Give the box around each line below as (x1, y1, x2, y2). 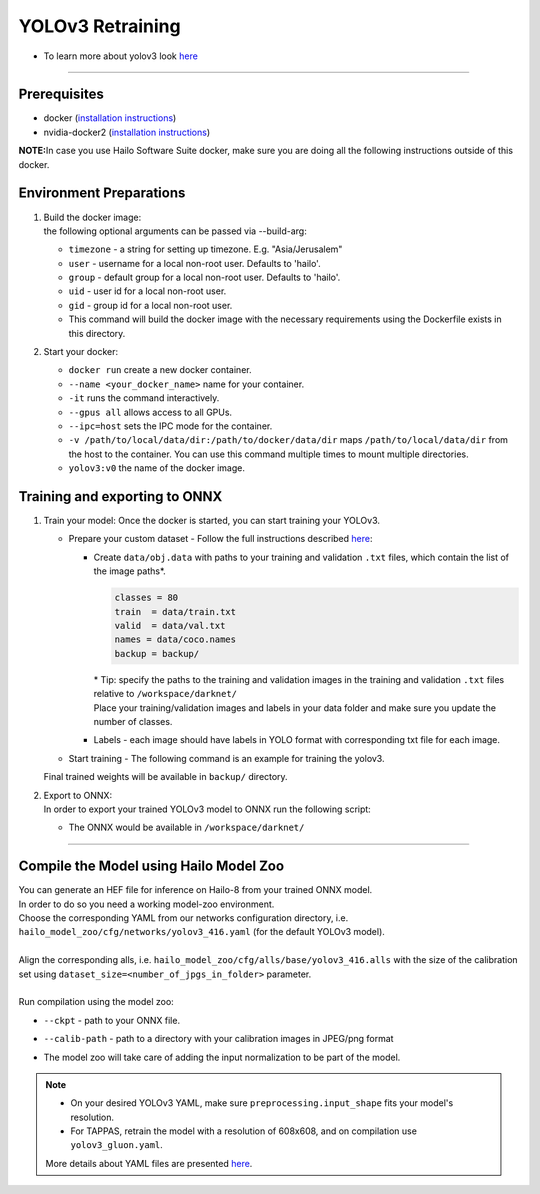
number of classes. (93, 715, 173, 727)
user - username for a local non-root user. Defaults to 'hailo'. (68, 257, 321, 269)
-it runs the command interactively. (68, 392, 220, 404)
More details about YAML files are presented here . (45, 1157, 253, 1169)
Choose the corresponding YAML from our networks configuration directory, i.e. (18, 911, 349, 924)
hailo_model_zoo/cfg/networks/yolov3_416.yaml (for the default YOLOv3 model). (18, 926, 385, 938)
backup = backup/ (114, 648, 200, 659)
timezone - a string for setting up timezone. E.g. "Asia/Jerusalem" (68, 243, 343, 255)
